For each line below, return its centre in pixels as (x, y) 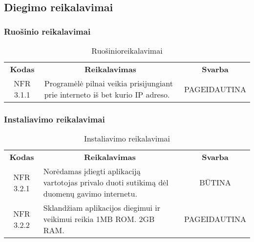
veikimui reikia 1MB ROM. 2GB (99, 219)
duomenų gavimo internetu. (90, 194)
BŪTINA (215, 182)
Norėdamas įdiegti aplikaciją (92, 171)
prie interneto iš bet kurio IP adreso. (107, 94)
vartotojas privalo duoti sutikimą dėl (106, 182)
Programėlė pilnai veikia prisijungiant (108, 83)
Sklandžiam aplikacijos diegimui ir (102, 208)
